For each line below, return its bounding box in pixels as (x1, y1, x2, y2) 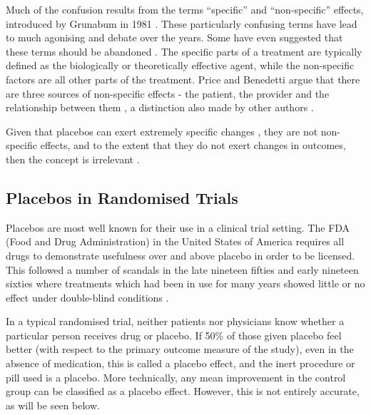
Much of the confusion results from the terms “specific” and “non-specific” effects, (6, 2, 364, 16)
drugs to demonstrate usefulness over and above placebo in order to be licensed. (6, 247, 355, 262)
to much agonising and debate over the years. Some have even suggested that (6, 30, 343, 45)
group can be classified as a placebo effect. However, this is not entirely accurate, (6, 384, 360, 399)
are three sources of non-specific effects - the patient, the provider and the (6, 86, 330, 101)
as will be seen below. (6, 397, 100, 412)
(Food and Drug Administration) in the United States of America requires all (6, 234, 345, 249)
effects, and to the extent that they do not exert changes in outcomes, (40, 138, 346, 153)
